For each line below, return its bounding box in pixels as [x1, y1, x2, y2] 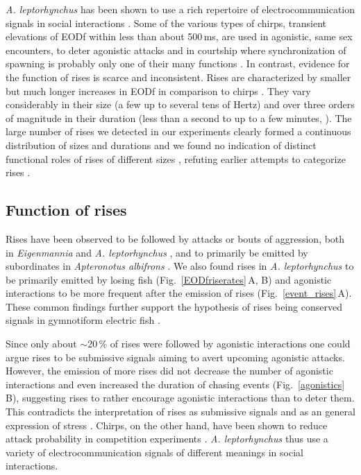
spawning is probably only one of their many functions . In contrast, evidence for [6, 56, 350, 71]
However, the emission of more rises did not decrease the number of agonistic [6, 363, 333, 378]
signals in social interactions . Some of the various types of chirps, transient [6, 15, 326, 30]
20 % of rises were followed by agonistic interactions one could [87, 336, 351, 351]
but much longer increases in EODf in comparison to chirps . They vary [6, 83, 311, 98]
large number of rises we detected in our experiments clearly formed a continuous [6, 124, 351, 139]
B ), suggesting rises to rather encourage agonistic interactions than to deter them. [6, 390, 355, 405]
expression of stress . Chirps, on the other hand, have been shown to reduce [6, 417, 328, 432]
